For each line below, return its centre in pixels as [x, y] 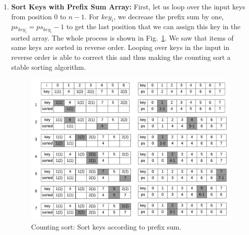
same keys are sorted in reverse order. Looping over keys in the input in [120, 47]
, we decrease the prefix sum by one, [169, 16]
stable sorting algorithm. [49, 67]
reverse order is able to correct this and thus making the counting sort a [121, 57]
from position [31, 16]
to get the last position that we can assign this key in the [153, 26]
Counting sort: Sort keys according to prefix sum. [106, 227]
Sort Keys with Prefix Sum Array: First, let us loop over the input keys [128, 6]
